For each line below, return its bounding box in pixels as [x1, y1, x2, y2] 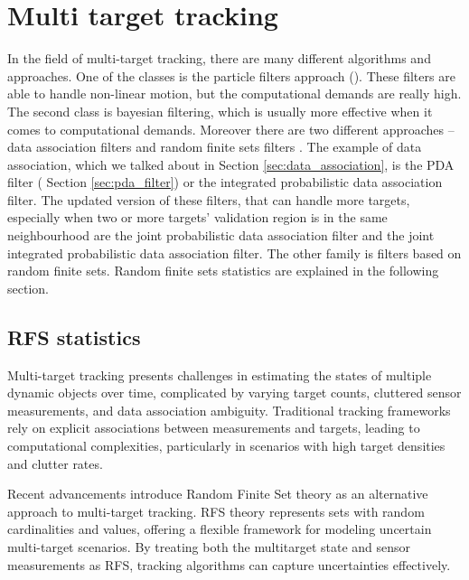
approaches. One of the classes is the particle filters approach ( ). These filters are [7, 66, 455, 85]
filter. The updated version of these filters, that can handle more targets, [7, 190, 410, 209]
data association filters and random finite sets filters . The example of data [7, 137, 422, 156]
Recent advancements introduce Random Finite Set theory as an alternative [7, 484, 428, 503]
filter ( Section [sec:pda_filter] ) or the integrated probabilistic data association [7, 173, 443, 192]
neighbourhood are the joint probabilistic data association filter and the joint [7, 226, 435, 245]
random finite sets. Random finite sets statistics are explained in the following [7, 261, 439, 280]
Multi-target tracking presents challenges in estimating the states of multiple [7, 365, 432, 384]
